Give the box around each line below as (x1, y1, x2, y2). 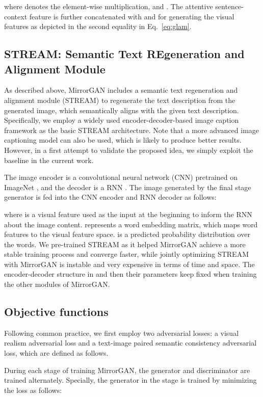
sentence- (215, 1, 244, 11)
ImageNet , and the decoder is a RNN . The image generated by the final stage (4, 181, 251, 192)
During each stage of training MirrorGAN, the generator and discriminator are (4, 364, 250, 375)
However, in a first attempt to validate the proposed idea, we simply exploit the (4, 144, 253, 155)
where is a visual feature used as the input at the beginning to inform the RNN (4, 208, 252, 219)
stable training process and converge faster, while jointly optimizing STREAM (4, 249, 249, 259)
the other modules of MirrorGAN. (4, 279, 110, 289)
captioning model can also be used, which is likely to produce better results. (4, 135, 242, 145)
